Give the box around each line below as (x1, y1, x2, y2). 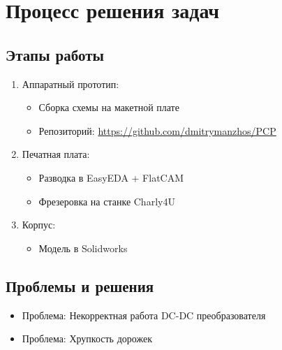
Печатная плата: (22, 147, 90, 161)
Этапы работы (6, 43, 104, 65)
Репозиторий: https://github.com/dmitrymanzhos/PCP (38, 123, 276, 138)
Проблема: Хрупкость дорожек (22, 331, 152, 346)
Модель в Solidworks (38, 240, 128, 255)
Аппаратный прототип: (22, 76, 119, 91)
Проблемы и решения (6, 275, 154, 296)
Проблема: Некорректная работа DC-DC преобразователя (22, 307, 266, 322)
